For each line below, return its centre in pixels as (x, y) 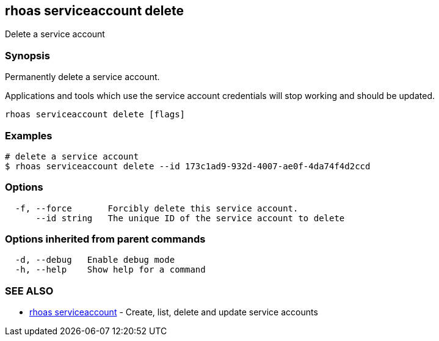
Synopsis (27, 55)
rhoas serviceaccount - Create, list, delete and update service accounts (174, 312)
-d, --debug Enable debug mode (95, 260)
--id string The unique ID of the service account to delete (190, 218)
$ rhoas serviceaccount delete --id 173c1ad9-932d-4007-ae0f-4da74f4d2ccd (188, 166)
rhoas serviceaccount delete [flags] (95, 115)
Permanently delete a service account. (82, 77)
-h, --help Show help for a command (110, 270)
